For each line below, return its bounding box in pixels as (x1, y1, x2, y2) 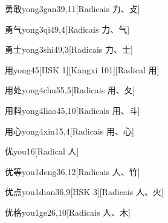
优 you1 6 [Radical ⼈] (5, 145, 79, 158)
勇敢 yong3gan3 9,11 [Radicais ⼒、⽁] (5, 2, 140, 15)
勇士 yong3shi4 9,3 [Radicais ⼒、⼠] (5, 43, 133, 56)
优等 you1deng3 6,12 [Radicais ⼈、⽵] (5, 165, 140, 178)
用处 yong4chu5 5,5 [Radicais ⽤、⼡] (5, 84, 135, 96)
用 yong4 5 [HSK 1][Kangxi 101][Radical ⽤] (5, 63, 160, 76)
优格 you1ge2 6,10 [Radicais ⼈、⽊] (5, 205, 131, 218)
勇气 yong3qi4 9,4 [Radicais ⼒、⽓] (5, 22, 130, 35)
